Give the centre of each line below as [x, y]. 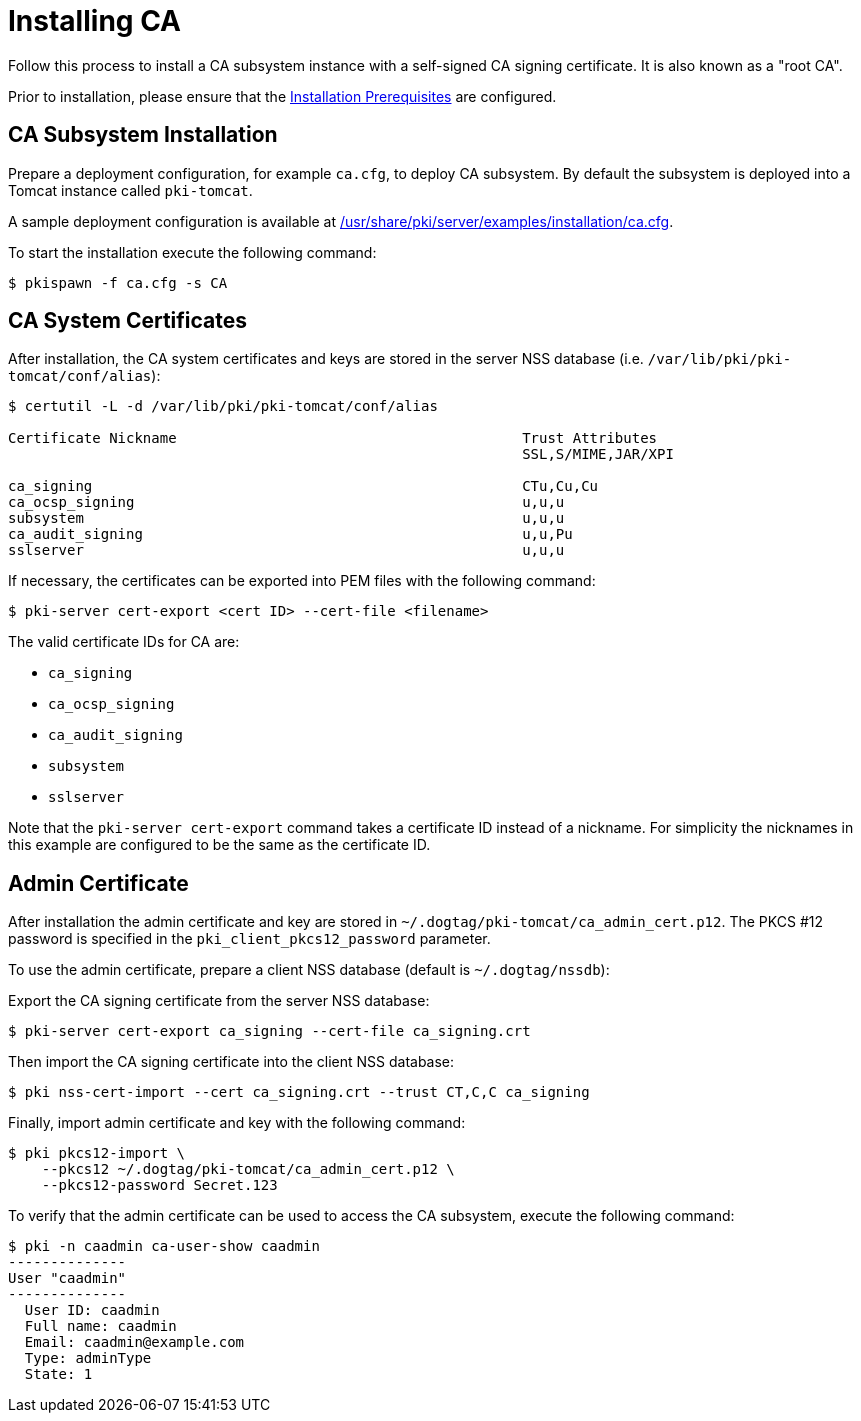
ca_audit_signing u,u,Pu [290, 534]
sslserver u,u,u [286, 550]
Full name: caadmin [100, 1326]
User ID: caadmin [92, 1310]
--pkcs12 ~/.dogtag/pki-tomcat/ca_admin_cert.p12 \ [248, 1169]
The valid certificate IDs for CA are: [124, 642]
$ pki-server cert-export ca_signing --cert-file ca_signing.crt [269, 1031]
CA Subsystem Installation [143, 135]
